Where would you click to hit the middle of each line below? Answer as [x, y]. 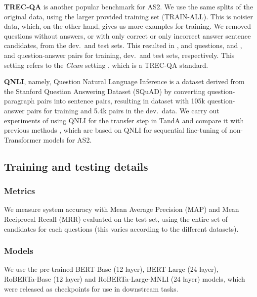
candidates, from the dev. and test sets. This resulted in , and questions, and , [123, 45]
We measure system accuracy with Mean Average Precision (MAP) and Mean [122, 209]
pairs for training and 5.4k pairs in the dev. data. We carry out [123, 110]
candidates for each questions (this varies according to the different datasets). [121, 228]
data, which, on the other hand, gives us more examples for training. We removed [128, 26]
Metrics [20, 191]
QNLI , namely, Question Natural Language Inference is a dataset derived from [124, 81]
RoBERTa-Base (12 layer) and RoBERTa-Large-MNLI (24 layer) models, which [125, 278]
